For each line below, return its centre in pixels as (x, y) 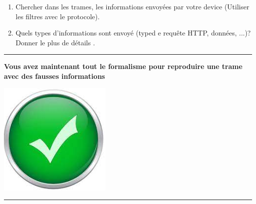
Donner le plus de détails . (55, 42)
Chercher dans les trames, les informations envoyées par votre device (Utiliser (132, 6)
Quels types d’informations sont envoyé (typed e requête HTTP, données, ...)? (133, 33)
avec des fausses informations (55, 76)
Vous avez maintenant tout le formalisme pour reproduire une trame (123, 66)
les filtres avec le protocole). (58, 16)
